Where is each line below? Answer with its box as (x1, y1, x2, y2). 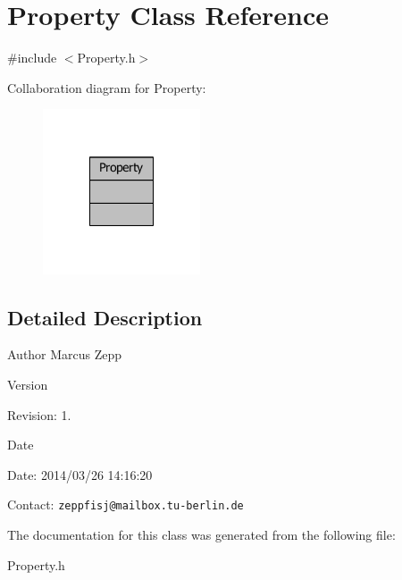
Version (7, 375, 48, 393)
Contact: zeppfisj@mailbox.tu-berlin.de (7, 495, 244, 514)
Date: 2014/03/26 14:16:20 (7, 465, 153, 483)
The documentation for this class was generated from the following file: (7, 525, 396, 544)
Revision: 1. (7, 405, 71, 424)
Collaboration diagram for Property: (7, 78, 206, 97)
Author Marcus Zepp (7, 345, 122, 364)
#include (7, 48, 57, 67)
